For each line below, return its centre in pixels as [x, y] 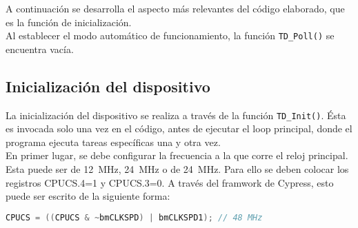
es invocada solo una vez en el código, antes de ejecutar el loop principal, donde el [179, 128]
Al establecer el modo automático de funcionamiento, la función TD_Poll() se [170, 35]
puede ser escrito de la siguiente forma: [88, 196]
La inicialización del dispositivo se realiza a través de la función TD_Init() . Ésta [176, 115]
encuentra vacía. [40, 49]
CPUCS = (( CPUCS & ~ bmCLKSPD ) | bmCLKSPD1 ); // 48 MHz [134, 217]
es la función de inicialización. [69, 22]
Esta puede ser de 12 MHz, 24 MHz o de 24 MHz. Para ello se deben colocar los [177, 169]
